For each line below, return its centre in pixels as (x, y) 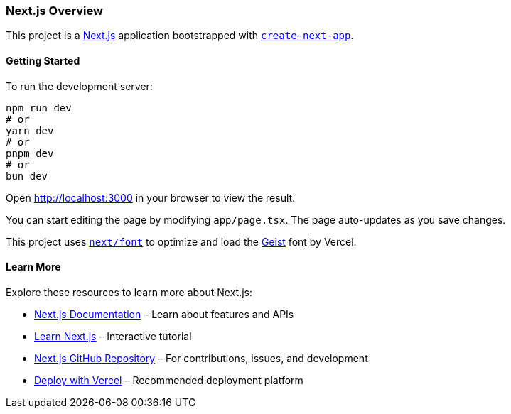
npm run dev (39, 108)
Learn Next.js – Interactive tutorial (113, 336)
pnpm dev (30, 153)
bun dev (27, 176)
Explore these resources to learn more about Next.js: (129, 292)
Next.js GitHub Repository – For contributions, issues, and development (201, 358)
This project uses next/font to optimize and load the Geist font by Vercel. (181, 241)
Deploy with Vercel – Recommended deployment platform (169, 380)
